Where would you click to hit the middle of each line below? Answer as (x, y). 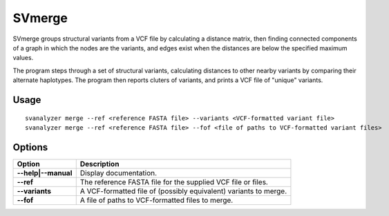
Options (30, 147)
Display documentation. (118, 173)
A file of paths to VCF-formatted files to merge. (156, 200)
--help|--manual (45, 173)
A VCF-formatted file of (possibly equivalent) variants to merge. (183, 191)
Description (99, 164)
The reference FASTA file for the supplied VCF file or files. (174, 181)
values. (23, 58)
